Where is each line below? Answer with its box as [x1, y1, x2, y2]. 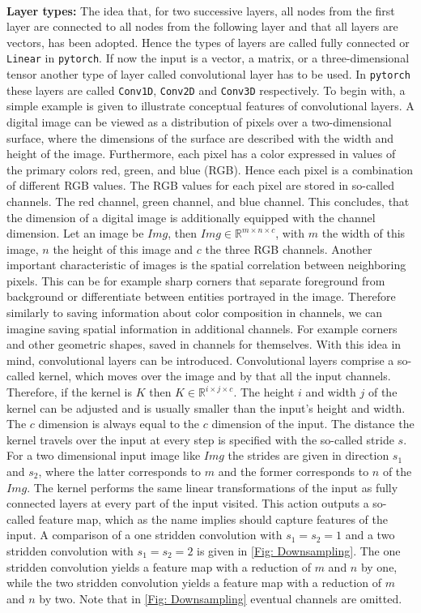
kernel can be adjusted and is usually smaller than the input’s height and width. [6, 399, 406, 416]
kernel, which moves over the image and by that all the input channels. [38, 367, 391, 384]
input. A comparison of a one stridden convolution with [6, 526, 283, 543]
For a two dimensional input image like [6, 447, 201, 464]
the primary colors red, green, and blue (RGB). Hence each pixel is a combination [6, 161, 414, 178]
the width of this [321, 225, 406, 242]
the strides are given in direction [228, 447, 389, 464]
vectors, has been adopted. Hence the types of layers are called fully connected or [6, 33, 410, 50]
